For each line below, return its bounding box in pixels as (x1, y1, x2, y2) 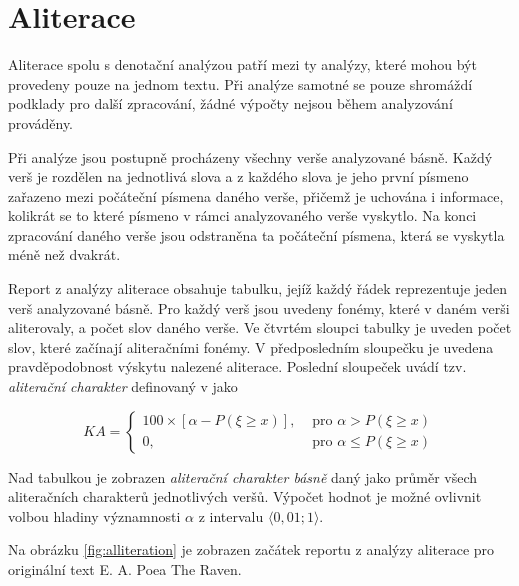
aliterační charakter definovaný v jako (8, 376, 238, 397)
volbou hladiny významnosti (8, 505, 181, 526)
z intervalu (198, 505, 264, 526)
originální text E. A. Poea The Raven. (8, 559, 242, 579)
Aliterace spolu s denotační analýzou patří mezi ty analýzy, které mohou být (8, 54, 477, 75)
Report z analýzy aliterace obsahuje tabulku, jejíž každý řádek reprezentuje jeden (8, 278, 508, 299)
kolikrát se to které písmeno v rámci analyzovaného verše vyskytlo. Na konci (8, 205, 477, 226)
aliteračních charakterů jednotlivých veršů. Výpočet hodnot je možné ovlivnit (8, 486, 482, 507)
